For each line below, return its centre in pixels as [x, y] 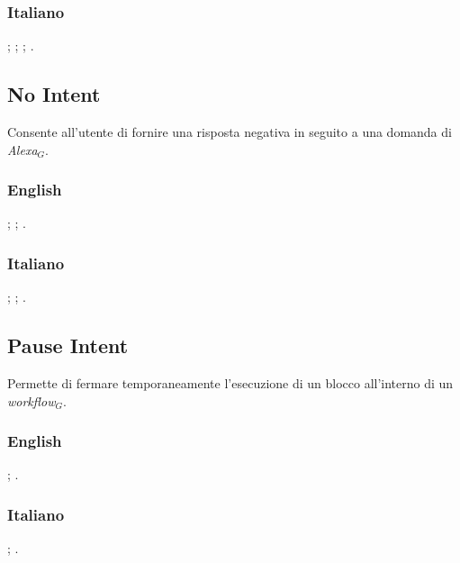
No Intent [54, 94]
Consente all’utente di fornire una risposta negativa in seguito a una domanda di [230, 132]
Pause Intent [68, 345]
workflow [32, 400]
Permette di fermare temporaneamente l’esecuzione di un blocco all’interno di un [230, 383]
